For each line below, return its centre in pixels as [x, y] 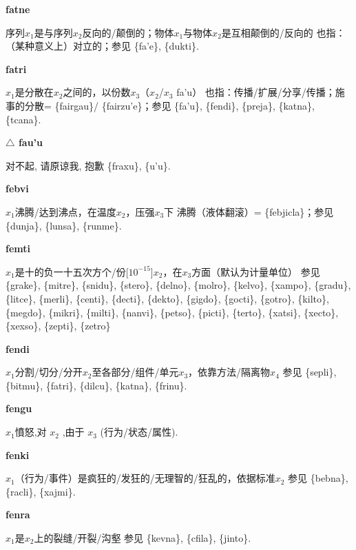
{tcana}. [23, 119]
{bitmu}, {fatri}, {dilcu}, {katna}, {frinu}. [96, 385]
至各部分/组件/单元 [135, 372]
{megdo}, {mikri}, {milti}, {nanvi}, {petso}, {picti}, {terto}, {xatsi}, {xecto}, [172, 312]
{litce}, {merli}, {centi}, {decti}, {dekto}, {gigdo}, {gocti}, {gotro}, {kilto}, [167, 298]
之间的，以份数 [97, 92]
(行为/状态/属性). [139, 432]
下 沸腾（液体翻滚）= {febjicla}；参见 [249, 211]
